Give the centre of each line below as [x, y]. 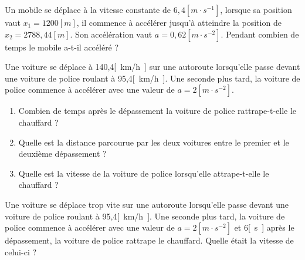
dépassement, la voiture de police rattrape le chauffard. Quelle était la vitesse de [149, 240]
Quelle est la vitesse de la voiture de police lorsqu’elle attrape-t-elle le [144, 173]
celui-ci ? [21, 251]
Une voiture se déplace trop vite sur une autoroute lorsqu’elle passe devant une [147, 204]
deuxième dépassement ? [62, 153]
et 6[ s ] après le [264, 227]
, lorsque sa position [256, 9]
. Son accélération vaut [111, 34]
